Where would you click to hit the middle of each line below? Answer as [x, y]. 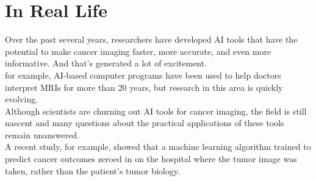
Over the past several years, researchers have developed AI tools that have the [151, 39]
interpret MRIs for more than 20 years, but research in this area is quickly [144, 87]
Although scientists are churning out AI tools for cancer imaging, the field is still [156, 111]
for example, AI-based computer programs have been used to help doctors [143, 75]
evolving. [22, 99]
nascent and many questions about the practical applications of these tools [145, 123]
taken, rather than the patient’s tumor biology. [92, 170]
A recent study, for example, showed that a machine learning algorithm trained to [158, 147]
